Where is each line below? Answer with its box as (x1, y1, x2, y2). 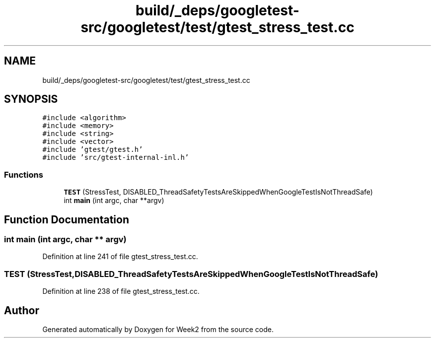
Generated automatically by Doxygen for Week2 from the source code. (42, 325, 274, 334)
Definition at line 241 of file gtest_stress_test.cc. (42, 252, 198, 261)
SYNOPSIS (4, 93, 58, 106)
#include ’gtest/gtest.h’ (42, 145, 143, 154)
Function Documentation (4, 213, 129, 226)
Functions (4, 169, 43, 180)
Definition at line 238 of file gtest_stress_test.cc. (42, 287, 200, 296)
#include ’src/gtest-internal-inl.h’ (42, 153, 189, 162)
